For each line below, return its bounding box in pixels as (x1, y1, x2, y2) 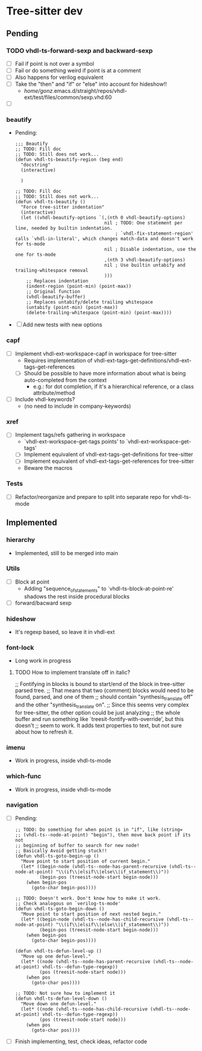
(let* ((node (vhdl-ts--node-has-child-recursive (21, 1006, 148, 1012)
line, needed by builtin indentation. (14, 225, 113, 232)
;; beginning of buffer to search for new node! (14, 842, 140, 848)
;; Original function (26, 288, 80, 295)
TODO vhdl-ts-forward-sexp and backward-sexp (6, 46, 153, 55)
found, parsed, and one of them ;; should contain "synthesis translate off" (14, 693, 194, 702)
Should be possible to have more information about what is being (24, 369, 186, 376)
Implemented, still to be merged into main (14, 549, 119, 556)
